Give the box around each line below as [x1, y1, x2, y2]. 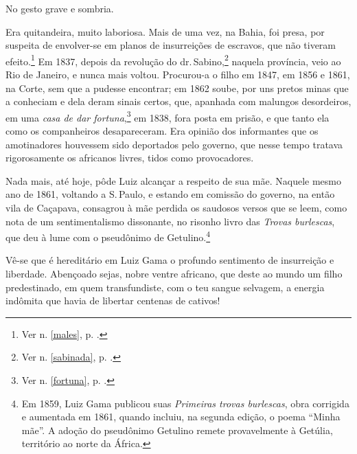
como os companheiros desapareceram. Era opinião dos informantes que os [5, 124, 319, 138]
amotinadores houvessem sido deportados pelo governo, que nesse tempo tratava [5, 137, 343, 151]
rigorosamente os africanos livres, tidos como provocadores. [5, 150, 254, 165]
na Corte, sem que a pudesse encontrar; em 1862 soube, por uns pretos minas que [5, 80, 349, 95]
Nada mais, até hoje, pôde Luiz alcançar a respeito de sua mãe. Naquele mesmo [5, 173, 341, 188]
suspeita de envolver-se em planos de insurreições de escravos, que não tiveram [5, 38, 336, 52]
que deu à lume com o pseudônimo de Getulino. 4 [5, 228, 211, 244]
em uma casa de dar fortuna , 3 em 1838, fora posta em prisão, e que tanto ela [5, 108, 330, 124]
